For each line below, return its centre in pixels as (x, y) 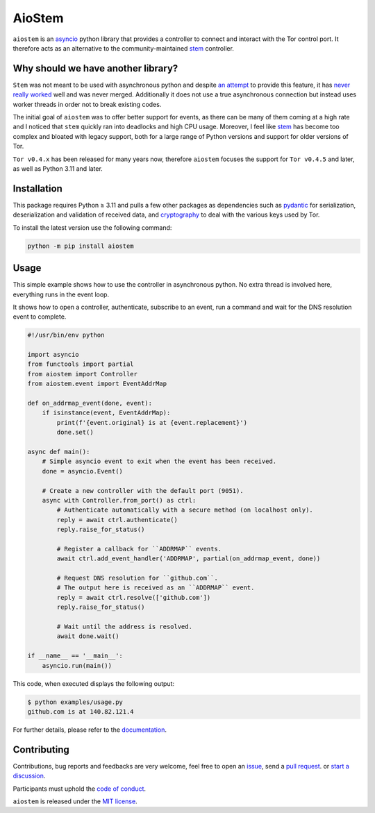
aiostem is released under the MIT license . (75, 801)
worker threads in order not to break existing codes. (87, 104)
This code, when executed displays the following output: (94, 683)
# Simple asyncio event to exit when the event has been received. (159, 461)
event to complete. (40, 317)
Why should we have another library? (95, 68)
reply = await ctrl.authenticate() (117, 520)
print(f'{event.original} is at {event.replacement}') (152, 422)
